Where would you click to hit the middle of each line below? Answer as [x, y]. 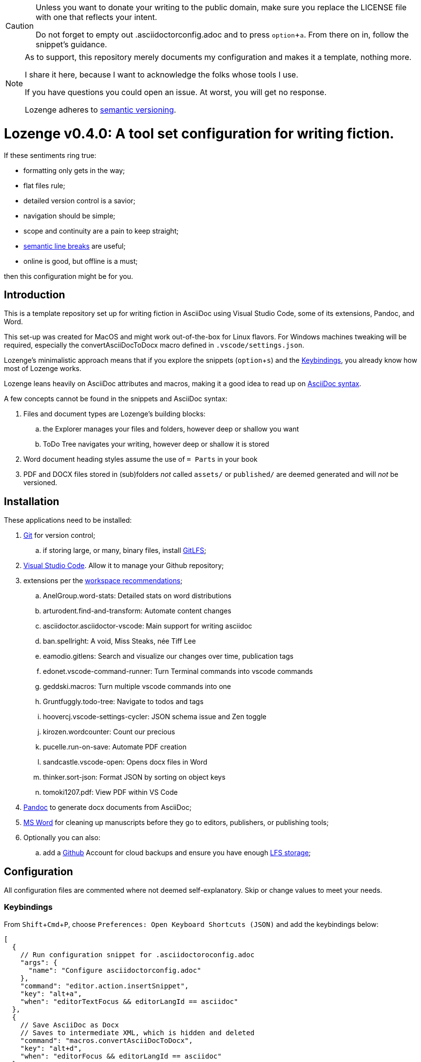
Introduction [35, 295]
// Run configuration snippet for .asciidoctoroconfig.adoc [137, 954]
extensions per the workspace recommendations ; [103, 581]
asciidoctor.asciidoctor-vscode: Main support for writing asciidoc [148, 626]
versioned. [40, 483]
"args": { [39, 962]
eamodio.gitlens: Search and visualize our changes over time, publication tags [168, 656]
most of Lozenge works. [43, 369]
